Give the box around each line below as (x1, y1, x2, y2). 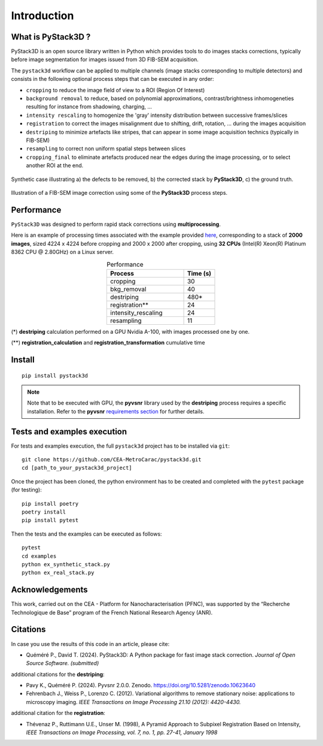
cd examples (22, 552, 57, 560)
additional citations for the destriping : (11, 671, 105, 678)
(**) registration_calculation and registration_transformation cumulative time (11, 339, 206, 346)
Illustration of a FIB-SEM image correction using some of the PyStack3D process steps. (11, 189, 228, 196)
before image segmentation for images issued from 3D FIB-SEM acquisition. (11, 56, 199, 63)
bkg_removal (110, 285, 147, 293)
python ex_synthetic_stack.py (22, 561, 111, 567)
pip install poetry (22, 500, 79, 507)
